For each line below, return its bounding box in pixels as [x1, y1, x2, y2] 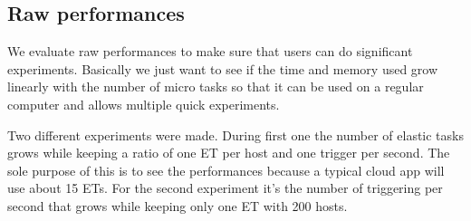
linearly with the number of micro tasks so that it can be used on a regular [7, 77, 424, 96]
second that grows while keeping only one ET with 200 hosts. [7, 196, 348, 215]
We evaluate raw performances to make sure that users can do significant [7, 42, 413, 61]
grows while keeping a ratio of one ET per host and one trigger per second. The [7, 143, 450, 162]
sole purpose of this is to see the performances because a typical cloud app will [7, 160, 445, 179]
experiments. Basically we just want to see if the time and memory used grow [7, 59, 438, 78]
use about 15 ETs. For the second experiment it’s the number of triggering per [7, 178, 443, 197]
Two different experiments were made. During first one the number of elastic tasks [7, 125, 464, 144]
